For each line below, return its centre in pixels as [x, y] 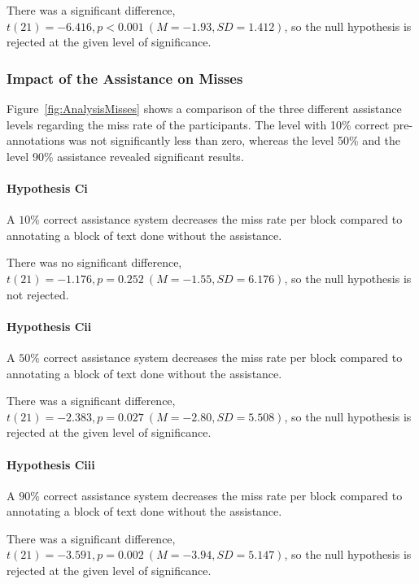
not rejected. [38, 294]
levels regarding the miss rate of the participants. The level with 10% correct [198, 124]
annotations [36, 140]
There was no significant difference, [94, 262]
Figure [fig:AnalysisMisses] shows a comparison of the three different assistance [204, 108]
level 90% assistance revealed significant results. [125, 156]
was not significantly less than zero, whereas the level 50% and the [234, 140]
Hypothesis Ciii [51, 464]
